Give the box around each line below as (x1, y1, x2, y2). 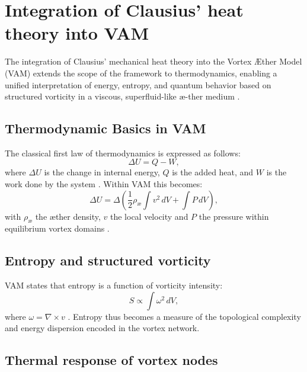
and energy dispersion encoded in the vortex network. (5, 322, 200, 334)
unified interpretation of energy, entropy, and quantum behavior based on (5, 78, 271, 91)
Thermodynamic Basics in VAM (5, 119, 206, 137)
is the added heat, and (172, 166, 254, 178)
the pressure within (199, 210, 269, 222)
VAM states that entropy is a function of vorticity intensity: (5, 279, 223, 291)
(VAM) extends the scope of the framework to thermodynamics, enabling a (5, 66, 277, 79)
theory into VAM (5, 21, 149, 45)
